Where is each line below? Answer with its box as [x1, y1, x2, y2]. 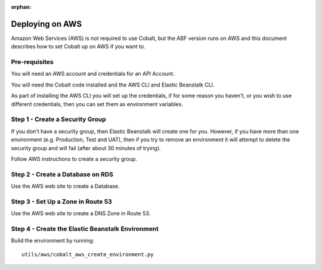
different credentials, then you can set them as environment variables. [11, 100, 183, 107]
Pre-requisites [11, 58, 54, 66]
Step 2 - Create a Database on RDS [11, 170, 113, 178]
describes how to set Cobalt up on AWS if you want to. [11, 43, 145, 50]
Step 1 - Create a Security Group [11, 115, 107, 123]
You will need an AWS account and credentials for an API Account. [11, 70, 175, 77]
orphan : [11, 4, 32, 10]
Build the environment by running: [11, 237, 95, 244]
